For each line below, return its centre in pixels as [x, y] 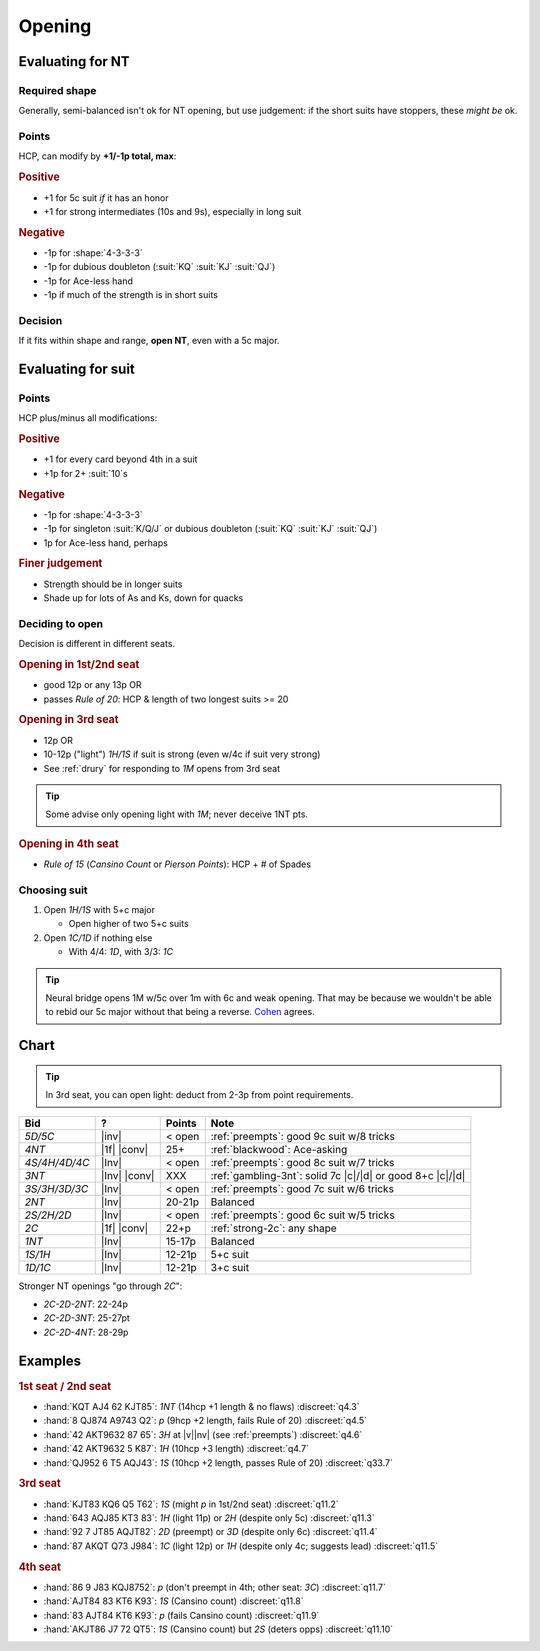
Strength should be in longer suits [113, 584]
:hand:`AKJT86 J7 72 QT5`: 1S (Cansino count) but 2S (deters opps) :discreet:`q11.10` [218, 1629]
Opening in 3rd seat [68, 720]
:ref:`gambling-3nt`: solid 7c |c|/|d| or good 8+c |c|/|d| [338, 1175]
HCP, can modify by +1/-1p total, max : [97, 156]
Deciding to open [61, 623]
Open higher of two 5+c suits [128, 924]
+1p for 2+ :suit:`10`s [86, 473]
